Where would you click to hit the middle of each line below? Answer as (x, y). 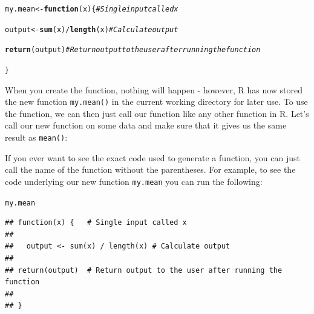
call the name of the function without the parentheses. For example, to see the (150, 169)
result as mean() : (36, 137)
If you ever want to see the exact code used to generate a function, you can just (152, 157)
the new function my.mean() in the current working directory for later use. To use (156, 102)
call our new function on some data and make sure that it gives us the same (146, 125)
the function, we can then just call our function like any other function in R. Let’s (157, 113)
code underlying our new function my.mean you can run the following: (134, 181)
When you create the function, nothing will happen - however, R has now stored (154, 89)
